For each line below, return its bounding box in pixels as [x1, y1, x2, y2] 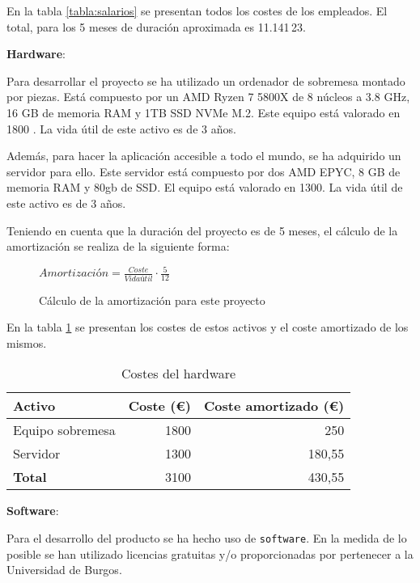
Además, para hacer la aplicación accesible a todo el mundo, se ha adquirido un [6, 147, 401, 164]
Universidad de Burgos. [6, 561, 122, 578]
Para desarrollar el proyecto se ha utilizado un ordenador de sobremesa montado [6, 72, 405, 89]
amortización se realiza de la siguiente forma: [6, 238, 230, 255]
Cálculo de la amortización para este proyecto [39, 291, 265, 308]
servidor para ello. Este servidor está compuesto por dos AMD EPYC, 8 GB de [6, 163, 401, 180]
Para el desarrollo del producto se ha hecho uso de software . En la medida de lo [6, 529, 407, 546]
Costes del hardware [121, 364, 236, 383]
